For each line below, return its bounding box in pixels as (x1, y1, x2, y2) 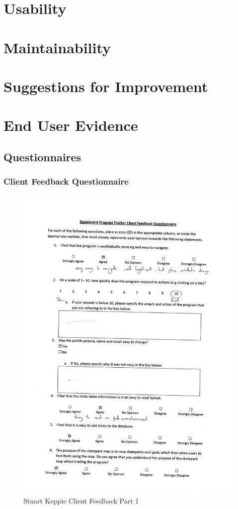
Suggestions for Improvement (3, 76, 208, 96)
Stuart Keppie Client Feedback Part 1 (23, 495, 139, 506)
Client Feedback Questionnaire (3, 175, 129, 188)
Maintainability (3, 37, 111, 57)
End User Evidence (3, 115, 138, 135)
